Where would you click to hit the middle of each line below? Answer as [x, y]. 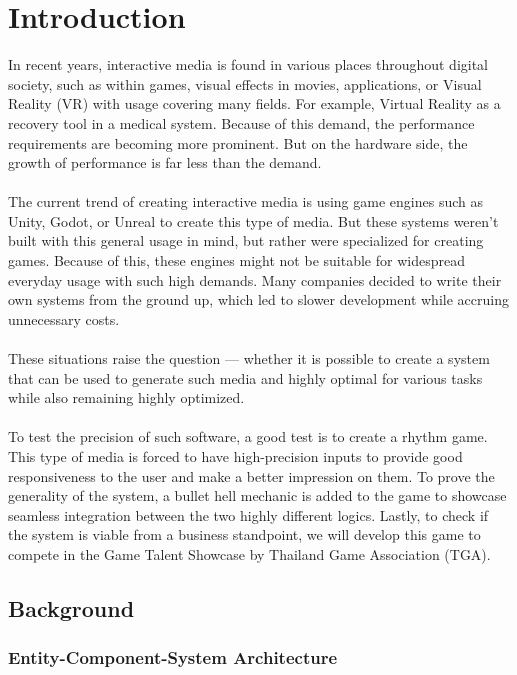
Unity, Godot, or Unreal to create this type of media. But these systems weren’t [253, 220]
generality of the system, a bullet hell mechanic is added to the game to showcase [257, 495]
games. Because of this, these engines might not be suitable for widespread [236, 260]
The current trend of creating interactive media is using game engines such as [245, 201]
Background [71, 607]
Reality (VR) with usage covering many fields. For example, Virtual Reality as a [254, 103]
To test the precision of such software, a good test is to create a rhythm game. [248, 436]
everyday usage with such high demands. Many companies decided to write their [255, 279]
